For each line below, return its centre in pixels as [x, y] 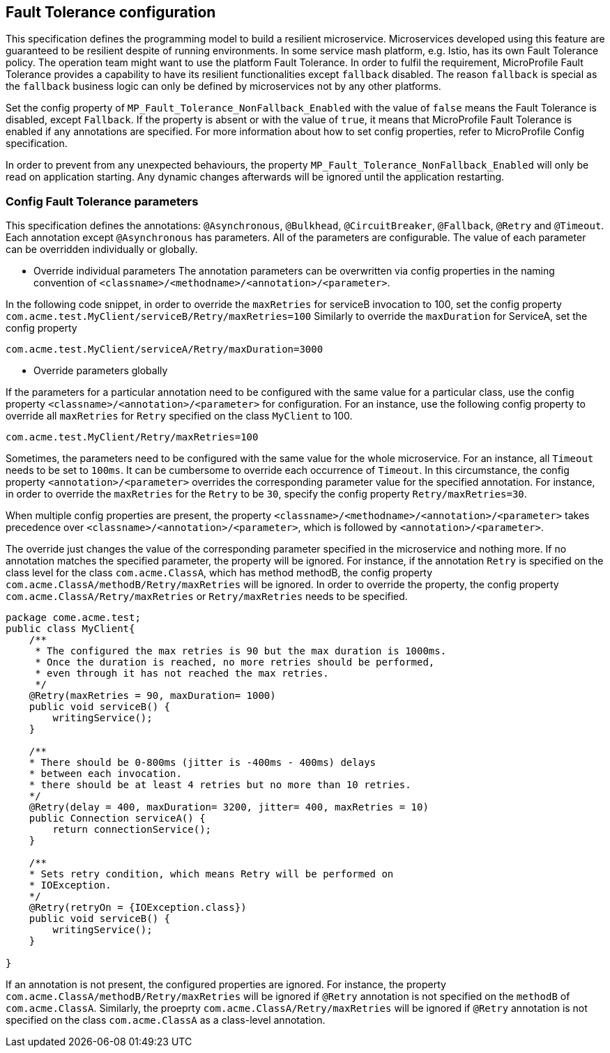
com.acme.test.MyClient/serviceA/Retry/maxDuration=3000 [165, 349]
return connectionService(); [132, 830]
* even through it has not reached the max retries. [182, 674]
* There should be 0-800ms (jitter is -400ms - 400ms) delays [203, 763]
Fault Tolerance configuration [111, 12]
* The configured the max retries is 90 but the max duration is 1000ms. [241, 651]
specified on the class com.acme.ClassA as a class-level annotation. [166, 1020]
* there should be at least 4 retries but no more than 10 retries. [220, 785]
